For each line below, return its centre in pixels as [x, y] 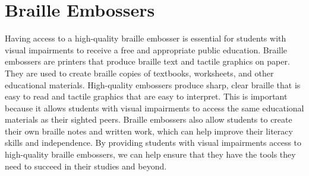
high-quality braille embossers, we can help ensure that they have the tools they [150, 154]
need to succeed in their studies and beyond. [86, 166]
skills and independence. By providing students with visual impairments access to [153, 143]
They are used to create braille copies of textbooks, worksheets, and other [139, 73]
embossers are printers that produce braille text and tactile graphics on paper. [147, 61]
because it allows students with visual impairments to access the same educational [154, 108]
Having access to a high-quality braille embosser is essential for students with [146, 38]
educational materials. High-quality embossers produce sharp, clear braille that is [153, 84]
